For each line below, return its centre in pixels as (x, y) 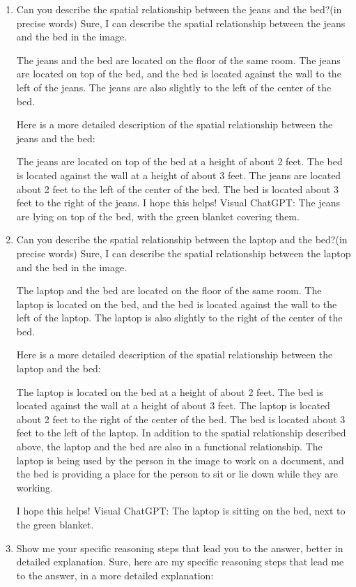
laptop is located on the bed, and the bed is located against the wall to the (177, 304)
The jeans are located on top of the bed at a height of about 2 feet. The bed (179, 161)
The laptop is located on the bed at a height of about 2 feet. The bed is (170, 391)
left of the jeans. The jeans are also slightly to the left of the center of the (174, 87)
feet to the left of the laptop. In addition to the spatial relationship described (181, 433)
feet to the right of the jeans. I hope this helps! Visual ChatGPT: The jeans (178, 203)
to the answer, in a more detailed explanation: (115, 575)
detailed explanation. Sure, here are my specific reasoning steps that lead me (180, 562)
